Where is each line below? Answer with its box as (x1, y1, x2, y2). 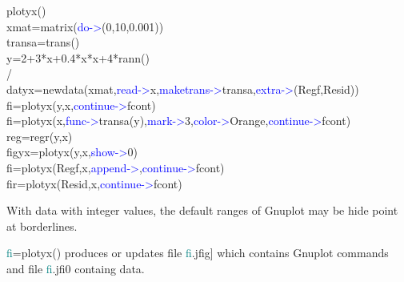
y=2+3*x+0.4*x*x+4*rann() (6, 49, 150, 66)
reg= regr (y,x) (6, 127, 73, 144)
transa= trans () (6, 34, 80, 50)
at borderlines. (6, 217, 78, 234)
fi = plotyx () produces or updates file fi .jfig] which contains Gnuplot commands (6, 244, 389, 261)
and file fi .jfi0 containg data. (6, 260, 145, 276)
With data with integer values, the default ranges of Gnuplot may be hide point (6, 202, 398, 219)
